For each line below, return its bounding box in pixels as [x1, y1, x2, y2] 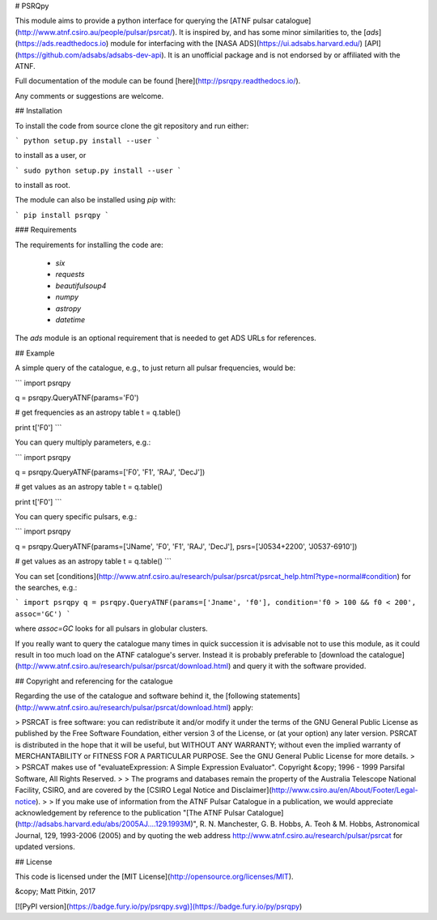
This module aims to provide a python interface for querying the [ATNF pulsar [15, 16, 274, 26]
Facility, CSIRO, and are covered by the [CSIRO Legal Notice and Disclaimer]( [15, 786, 273, 795]
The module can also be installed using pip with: [15, 195, 176, 205]
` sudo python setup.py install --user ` [15, 166, 182, 175]
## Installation [15, 106, 62, 116]
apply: [232, 702, 254, 712]
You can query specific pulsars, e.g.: [15, 512, 138, 522]
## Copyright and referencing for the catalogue [15, 676, 173, 686]
